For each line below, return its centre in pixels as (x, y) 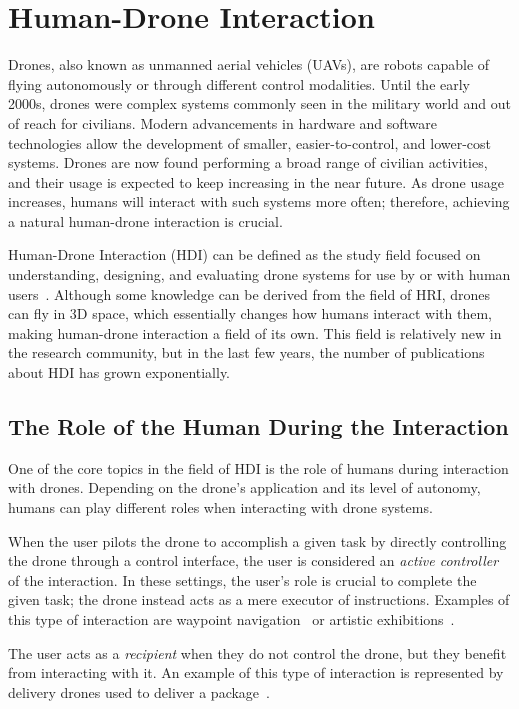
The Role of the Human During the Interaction (258, 426)
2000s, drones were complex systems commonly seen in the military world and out (260, 103)
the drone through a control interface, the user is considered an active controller (253, 560)
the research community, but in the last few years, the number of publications (246, 352)
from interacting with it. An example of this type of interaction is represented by (256, 672)
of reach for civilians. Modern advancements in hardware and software (223, 122)
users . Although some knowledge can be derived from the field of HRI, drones (249, 293)
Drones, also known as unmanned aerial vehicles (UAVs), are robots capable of (249, 64)
